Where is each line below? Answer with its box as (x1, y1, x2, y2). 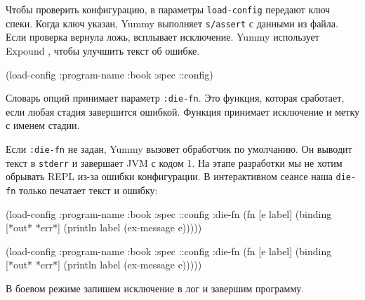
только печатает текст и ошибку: (18, 182, 158, 197)
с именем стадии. (6, 118, 80, 132)
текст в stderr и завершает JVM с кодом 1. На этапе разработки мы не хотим (6, 155, 343, 170)
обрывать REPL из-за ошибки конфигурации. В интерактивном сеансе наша (6, 169, 333, 184)
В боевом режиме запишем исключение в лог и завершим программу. (6, 280, 305, 295)
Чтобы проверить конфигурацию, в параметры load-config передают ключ (6, 2, 331, 16)
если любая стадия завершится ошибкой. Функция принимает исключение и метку (6, 104, 359, 118)
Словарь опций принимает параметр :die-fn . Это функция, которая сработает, (6, 90, 345, 105)
